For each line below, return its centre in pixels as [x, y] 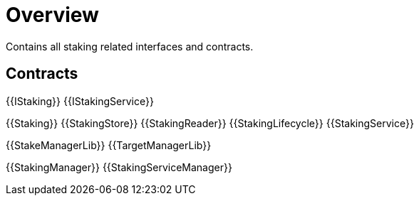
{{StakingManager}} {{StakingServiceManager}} [119, 167]
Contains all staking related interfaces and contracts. [130, 46]
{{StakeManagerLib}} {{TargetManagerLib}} [109, 145]
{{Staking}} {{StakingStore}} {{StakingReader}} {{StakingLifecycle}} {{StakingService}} [210, 123]
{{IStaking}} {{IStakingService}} [80, 101]
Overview [52, 15]
